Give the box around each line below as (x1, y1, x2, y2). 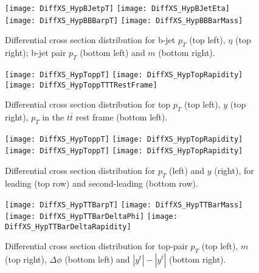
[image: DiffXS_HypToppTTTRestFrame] (5, 80, 157, 89)
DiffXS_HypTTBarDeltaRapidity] (5, 222, 131, 231)
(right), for (214, 164, 254, 177)
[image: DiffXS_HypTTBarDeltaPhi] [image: (5, 212, 178, 221)
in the (42, 111, 64, 123)
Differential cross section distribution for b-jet (5, 33, 176, 46)
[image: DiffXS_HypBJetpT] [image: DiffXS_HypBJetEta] (5, 4, 230, 13)
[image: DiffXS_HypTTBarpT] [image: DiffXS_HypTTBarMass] (5, 200, 243, 209)
